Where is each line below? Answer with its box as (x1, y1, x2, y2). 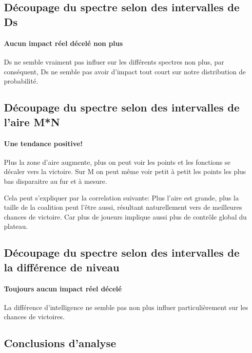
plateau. (4, 221, 28, 231)
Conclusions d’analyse (4, 335, 116, 351)
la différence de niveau (4, 259, 119, 274)
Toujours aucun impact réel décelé (4, 283, 122, 293)
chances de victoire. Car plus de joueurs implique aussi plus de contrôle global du (4, 211, 247, 221)
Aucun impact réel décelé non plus (4, 38, 123, 48)
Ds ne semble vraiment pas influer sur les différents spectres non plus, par (4, 56, 224, 66)
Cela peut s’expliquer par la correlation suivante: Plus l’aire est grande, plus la (4, 192, 239, 202)
